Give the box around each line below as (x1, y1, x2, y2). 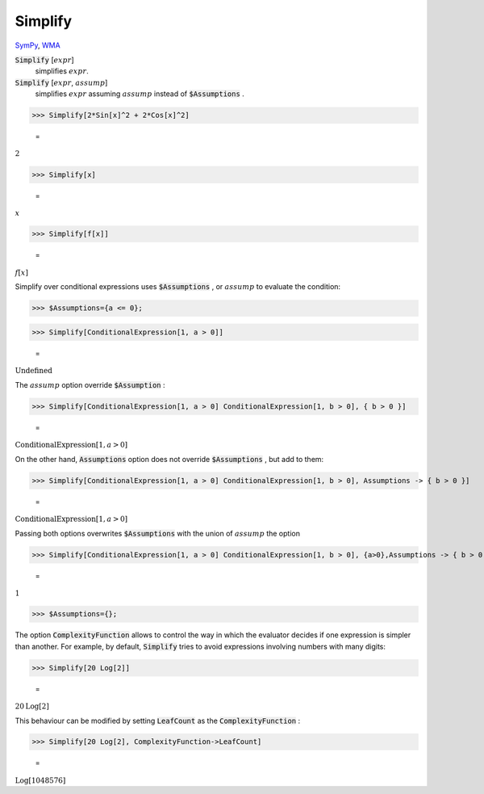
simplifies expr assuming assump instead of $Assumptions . (35, 89, 245, 99)
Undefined (15, 366, 52, 376)
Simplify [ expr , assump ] (15, 78, 108, 87)
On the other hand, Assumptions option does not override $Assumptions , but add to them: (15, 454, 324, 464)
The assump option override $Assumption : (15, 380, 165, 389)
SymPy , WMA (15, 40, 60, 50)
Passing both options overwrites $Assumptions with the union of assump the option (15, 528, 300, 538)
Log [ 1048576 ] (15, 775, 66, 785)
